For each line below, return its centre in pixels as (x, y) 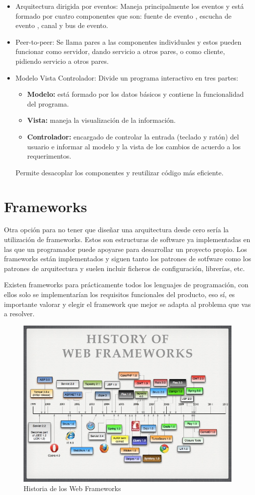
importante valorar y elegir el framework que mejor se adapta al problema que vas (127, 304)
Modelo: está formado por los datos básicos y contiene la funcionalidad (135, 94)
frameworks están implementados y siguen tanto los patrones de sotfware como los (127, 259)
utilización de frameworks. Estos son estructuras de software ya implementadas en (127, 239)
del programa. (48, 103)
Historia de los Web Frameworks (72, 488)
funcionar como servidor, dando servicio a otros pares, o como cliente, (120, 51)
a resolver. (19, 314)
